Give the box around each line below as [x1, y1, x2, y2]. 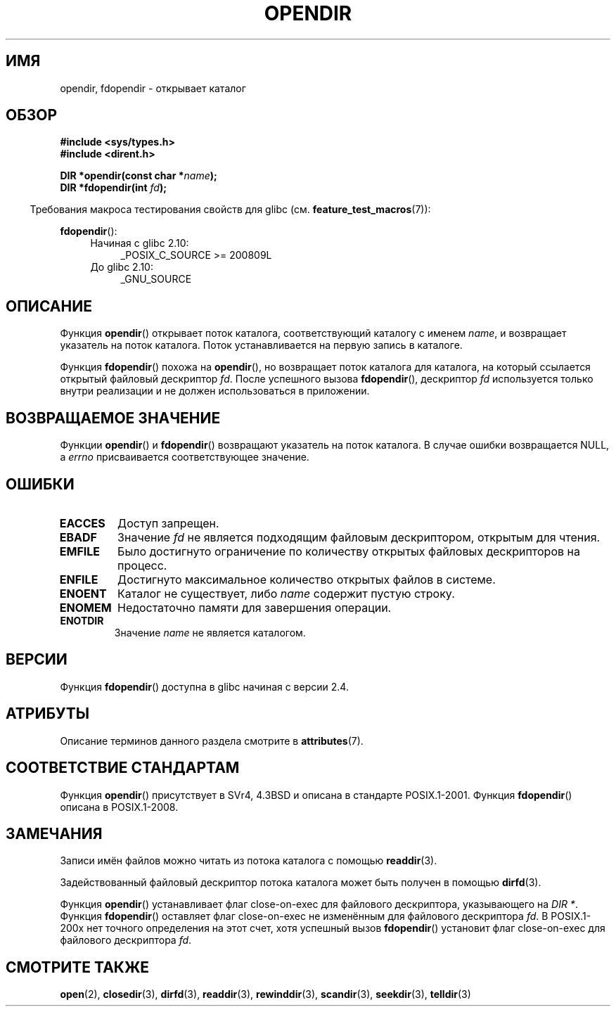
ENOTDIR [60, 614, 104, 627]
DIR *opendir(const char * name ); [60, 169, 217, 182]
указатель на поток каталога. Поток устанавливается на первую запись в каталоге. [60, 339, 463, 352]
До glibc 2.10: [90, 261, 153, 274]
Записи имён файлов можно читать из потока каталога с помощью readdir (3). [60, 854, 437, 867]
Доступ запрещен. [117, 515, 219, 530]
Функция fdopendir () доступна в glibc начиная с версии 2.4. [60, 680, 349, 693]
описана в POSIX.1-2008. [60, 800, 179, 813]
